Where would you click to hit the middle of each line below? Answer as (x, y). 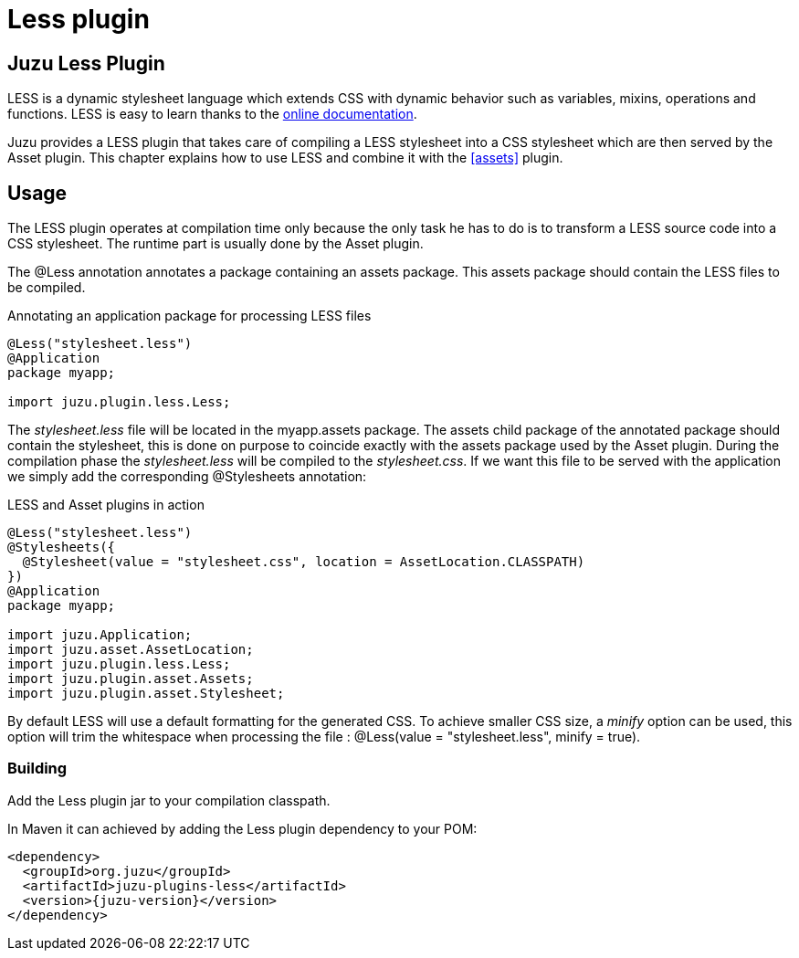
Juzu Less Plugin (86, 63)
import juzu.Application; (100, 635)
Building (37, 769)
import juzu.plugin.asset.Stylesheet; (146, 694)
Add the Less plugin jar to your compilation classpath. (169, 800)
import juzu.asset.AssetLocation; (131, 650)
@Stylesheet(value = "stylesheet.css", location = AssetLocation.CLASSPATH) (304, 562)
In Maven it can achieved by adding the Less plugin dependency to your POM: (242, 828)
